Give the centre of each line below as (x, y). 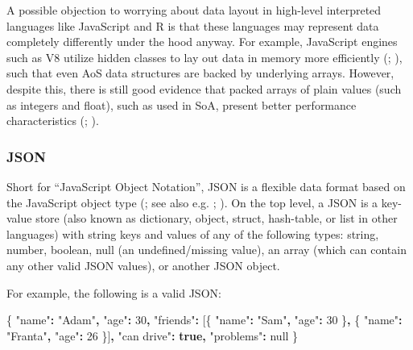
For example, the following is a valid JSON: (114, 292)
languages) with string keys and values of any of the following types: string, (193, 233)
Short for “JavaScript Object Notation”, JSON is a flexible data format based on (206, 186)
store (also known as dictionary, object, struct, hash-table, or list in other (217, 218)
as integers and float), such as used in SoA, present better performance (182, 104)
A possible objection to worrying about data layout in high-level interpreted (194, 10)
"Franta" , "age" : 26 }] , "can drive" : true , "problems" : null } (153, 335)
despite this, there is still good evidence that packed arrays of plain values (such (204, 88)
